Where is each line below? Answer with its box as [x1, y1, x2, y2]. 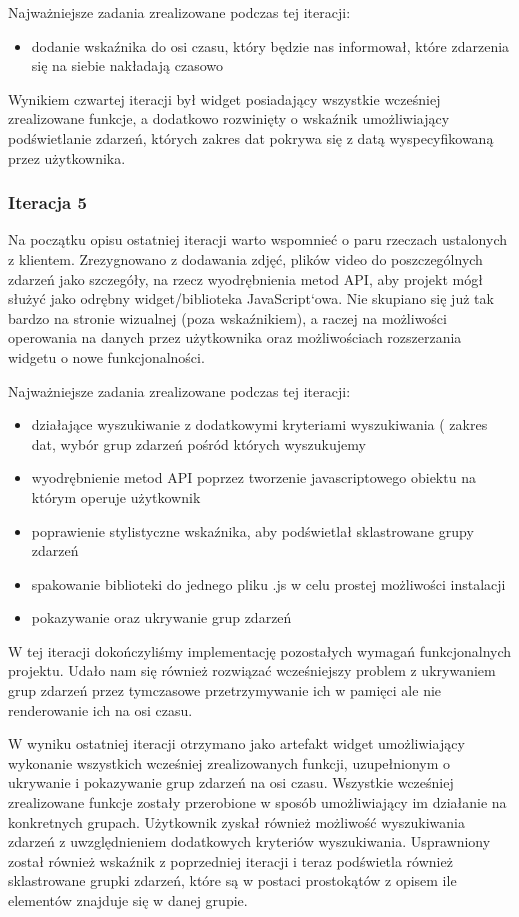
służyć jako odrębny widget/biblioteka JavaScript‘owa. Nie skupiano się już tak [8, 288, 494, 309]
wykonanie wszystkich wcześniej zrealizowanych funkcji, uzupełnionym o [8, 752, 451, 773]
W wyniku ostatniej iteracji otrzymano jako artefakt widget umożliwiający [8, 733, 465, 754]
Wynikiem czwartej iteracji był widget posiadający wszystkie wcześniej [8, 88, 441, 109]
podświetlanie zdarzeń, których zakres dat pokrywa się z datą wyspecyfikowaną [8, 127, 494, 148]
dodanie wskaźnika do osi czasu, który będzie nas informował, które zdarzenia [31, 35, 510, 56]
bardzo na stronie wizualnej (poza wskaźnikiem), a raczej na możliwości [8, 307, 447, 328]
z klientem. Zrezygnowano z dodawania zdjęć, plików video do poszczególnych [8, 248, 483, 269]
